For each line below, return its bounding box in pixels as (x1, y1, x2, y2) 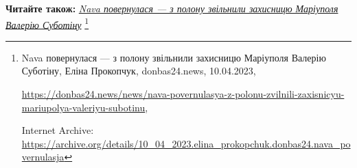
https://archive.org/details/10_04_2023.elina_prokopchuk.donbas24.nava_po (21, 136, 351, 150)
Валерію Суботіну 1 (5, 15, 89, 31)
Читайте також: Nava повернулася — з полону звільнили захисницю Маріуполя (5, 1, 338, 15)
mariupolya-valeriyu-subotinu (21, 100, 146, 114)
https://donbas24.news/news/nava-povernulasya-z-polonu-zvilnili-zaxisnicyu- (21, 87, 345, 101)
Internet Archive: (21, 123, 94, 137)
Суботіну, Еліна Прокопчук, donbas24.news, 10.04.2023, (21, 64, 256, 78)
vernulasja (21, 150, 65, 164)
